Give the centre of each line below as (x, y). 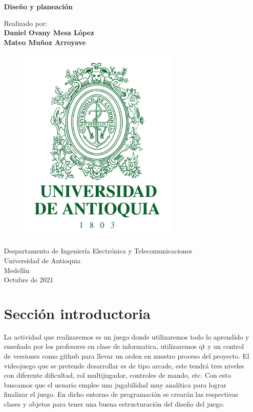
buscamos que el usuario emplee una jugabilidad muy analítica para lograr (115, 384)
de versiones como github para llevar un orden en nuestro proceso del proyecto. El (127, 356)
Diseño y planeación (38, 6)
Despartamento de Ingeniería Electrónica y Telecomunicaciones (98, 251)
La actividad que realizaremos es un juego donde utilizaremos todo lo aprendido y (126, 336)
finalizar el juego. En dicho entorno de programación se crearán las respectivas (121, 394)
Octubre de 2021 (29, 280)
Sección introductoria (77, 313)
